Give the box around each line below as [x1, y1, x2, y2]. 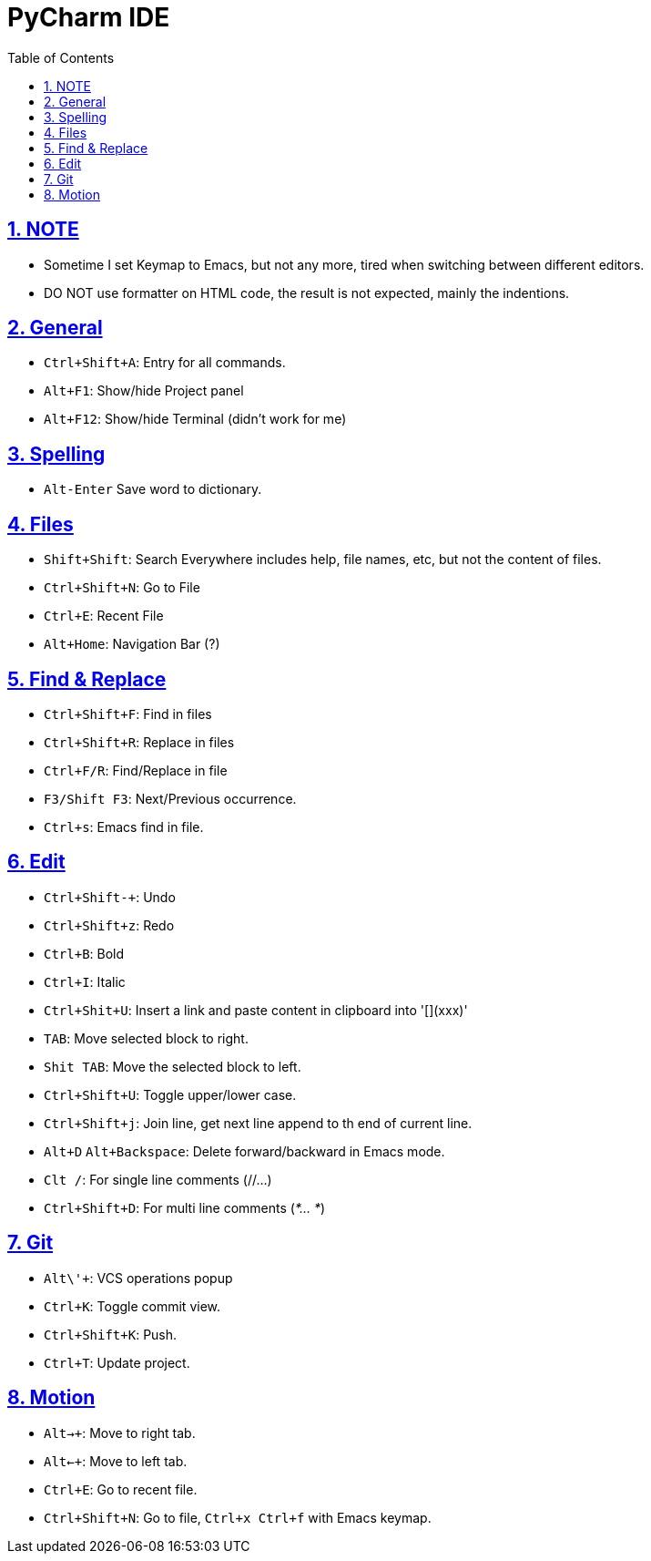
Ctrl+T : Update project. [44, 1354, 190, 1371]
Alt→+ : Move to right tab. [44, 1424, 196, 1441]
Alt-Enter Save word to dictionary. [44, 481, 262, 498]
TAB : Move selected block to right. [44, 1030, 249, 1046]
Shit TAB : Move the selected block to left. [44, 1058, 301, 1074]
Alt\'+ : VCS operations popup [44, 1269, 233, 1286]
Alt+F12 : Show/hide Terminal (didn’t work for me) [44, 411, 347, 427]
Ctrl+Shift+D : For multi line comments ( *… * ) [44, 1199, 326, 1216]
